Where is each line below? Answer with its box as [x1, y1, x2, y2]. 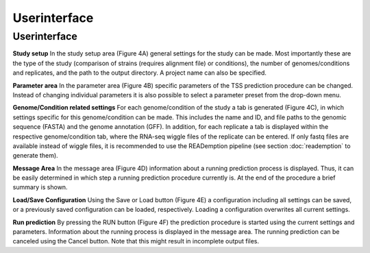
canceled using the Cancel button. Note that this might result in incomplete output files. [12, 237, 260, 245]
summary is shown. [12, 183, 68, 191]
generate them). [12, 152, 58, 160]
